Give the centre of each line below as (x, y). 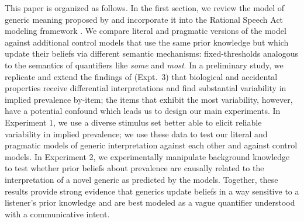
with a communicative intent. (57, 214)
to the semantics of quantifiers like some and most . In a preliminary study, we (144, 65)
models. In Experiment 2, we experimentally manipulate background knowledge (147, 156)
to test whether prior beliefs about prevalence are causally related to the (134, 168)
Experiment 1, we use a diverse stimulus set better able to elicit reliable (133, 122)
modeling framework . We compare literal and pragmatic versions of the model (146, 31)
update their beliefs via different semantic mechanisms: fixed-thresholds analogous (151, 53)
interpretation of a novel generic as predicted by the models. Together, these (141, 179)
